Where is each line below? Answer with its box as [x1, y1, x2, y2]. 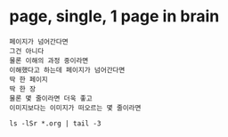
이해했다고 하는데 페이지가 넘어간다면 [9, 65, 126, 75]
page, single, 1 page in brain [9, 6, 220, 27]
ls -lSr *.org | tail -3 [9, 118, 102, 128]
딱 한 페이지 [9, 75, 49, 84]
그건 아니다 [9, 46, 45, 55]
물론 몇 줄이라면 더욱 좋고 [9, 93, 93, 103]
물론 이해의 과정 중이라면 [9, 56, 89, 65]
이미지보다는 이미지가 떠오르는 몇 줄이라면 [9, 103, 142, 112]
